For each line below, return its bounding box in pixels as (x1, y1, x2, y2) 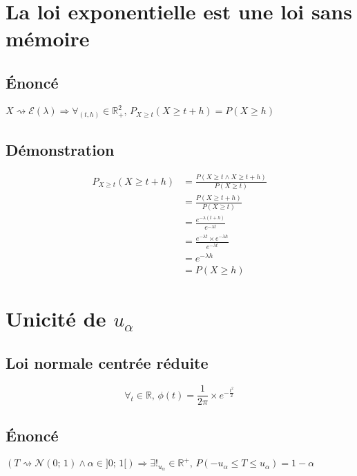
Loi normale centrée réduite (6, 351, 209, 373)
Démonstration (6, 138, 115, 160)
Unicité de (6, 304, 106, 332)
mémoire (6, 24, 90, 53)
